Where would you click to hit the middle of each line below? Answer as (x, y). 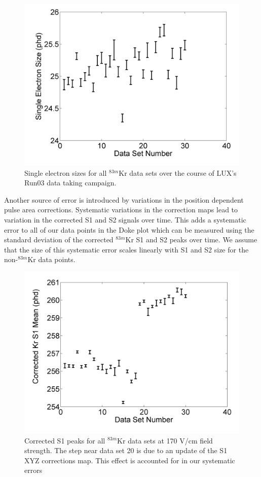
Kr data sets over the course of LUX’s (178, 172)
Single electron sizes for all (66, 172)
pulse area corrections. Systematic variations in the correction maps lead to (121, 210)
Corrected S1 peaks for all (65, 440)
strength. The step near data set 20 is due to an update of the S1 (126, 450)
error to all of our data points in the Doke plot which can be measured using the (129, 229)
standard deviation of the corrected (59, 240)
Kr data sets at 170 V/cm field (165, 440)
